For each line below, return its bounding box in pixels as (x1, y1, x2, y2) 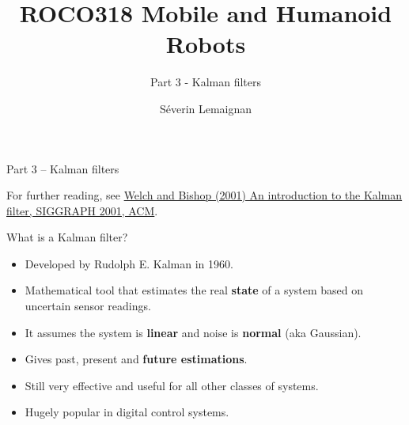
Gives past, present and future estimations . (25, 351, 248, 367)
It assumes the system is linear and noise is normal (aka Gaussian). (25, 324, 362, 340)
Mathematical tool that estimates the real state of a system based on (25, 282, 364, 298)
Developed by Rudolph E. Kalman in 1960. (25, 255, 233, 271)
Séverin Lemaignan (159, 100, 252, 116)
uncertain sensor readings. (25, 298, 151, 314)
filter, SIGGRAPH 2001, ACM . (6, 202, 158, 218)
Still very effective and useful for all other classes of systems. (25, 377, 319, 393)
